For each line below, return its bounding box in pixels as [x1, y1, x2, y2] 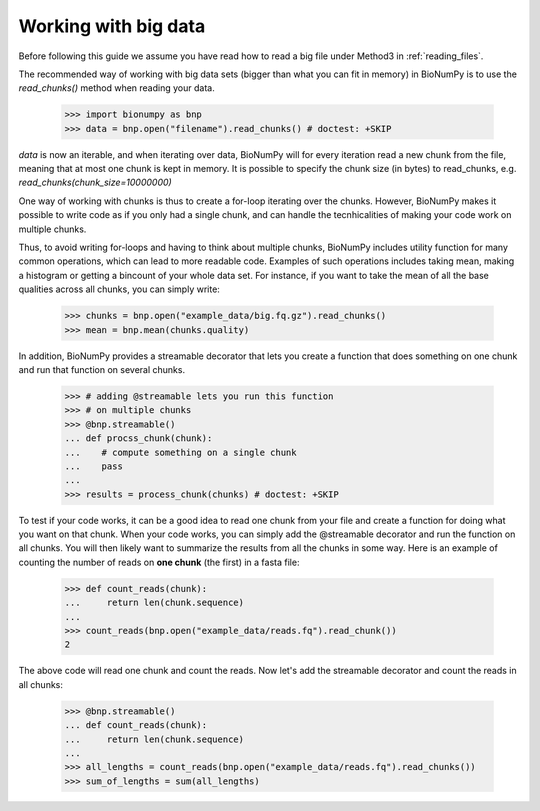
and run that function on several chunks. [18, 363, 185, 375]
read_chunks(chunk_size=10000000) [18, 176, 172, 189]
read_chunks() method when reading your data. [18, 82, 215, 94]
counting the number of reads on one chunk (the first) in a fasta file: [18, 556, 300, 568]
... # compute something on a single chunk [64, 446, 297, 458]
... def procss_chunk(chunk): [64, 433, 213, 444]
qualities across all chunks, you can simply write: [18, 283, 220, 295]
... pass [64, 460, 124, 472]
